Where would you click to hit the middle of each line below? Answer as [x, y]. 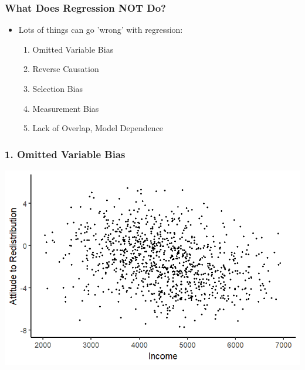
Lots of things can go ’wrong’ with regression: [101, 30]
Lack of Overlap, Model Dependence [98, 128]
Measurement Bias [66, 108]
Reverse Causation [66, 69]
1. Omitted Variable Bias [65, 154]
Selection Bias [58, 88]
